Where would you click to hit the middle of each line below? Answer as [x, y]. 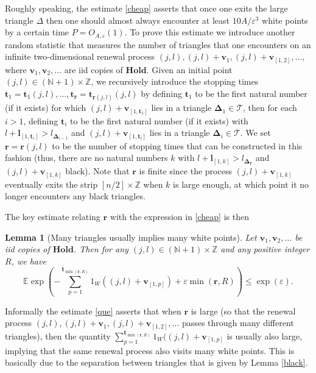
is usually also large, [265, 336]
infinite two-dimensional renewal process [80, 56]
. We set [255, 133]
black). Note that [97, 171]
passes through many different [238, 323]
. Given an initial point [189, 69]
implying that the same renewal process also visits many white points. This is [150, 350]
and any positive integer [265, 249]
